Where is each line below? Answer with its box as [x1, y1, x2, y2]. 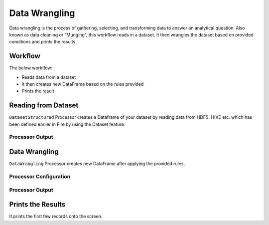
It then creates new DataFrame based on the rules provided [21, 81, 144, 87]
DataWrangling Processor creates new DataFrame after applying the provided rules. [9, 161, 185, 167]
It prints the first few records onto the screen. [9, 214, 103, 220]
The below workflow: [9, 65, 53, 71]
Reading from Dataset [9, 101, 79, 110]
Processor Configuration [9, 173, 71, 180]
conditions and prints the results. [9, 39, 77, 45]
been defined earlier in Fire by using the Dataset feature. [9, 121, 126, 127]
